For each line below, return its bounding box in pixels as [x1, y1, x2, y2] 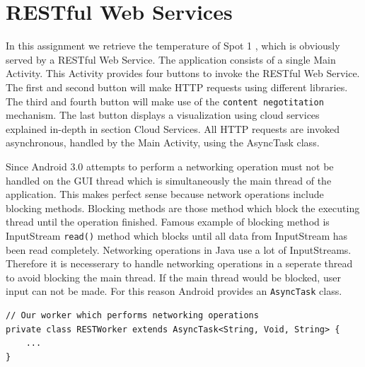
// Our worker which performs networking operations [6, 310, 259, 320]
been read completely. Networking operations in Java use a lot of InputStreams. [6, 242, 352, 257]
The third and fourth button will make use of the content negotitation [6, 93, 324, 108]
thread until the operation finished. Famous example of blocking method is [6, 214, 330, 229]
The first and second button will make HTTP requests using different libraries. [6, 79, 348, 94]
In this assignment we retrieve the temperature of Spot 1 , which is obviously [6, 38, 340, 53]
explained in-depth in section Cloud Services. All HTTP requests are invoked [6, 121, 340, 136]
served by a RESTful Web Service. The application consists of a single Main [6, 52, 336, 66]
